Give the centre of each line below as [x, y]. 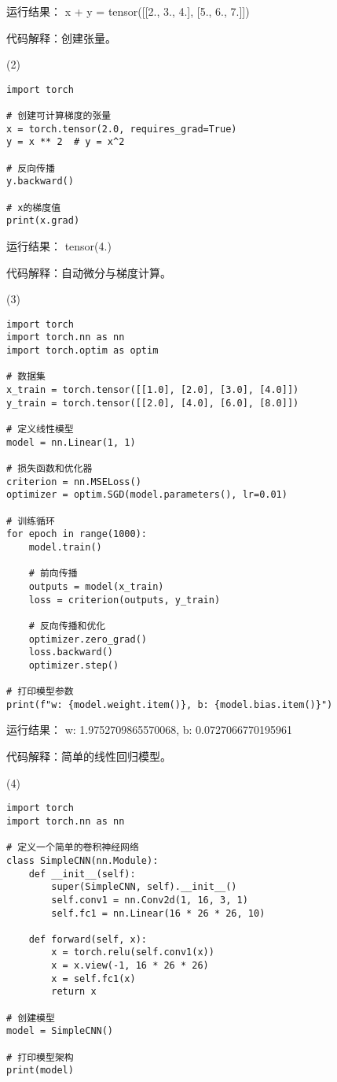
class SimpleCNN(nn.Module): [82, 860]
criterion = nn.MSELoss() [74, 482]
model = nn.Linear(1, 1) [71, 442]
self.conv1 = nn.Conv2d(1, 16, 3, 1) [150, 900]
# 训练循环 [31, 521]
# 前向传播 [53, 574]
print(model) [40, 1071]
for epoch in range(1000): [77, 534]
